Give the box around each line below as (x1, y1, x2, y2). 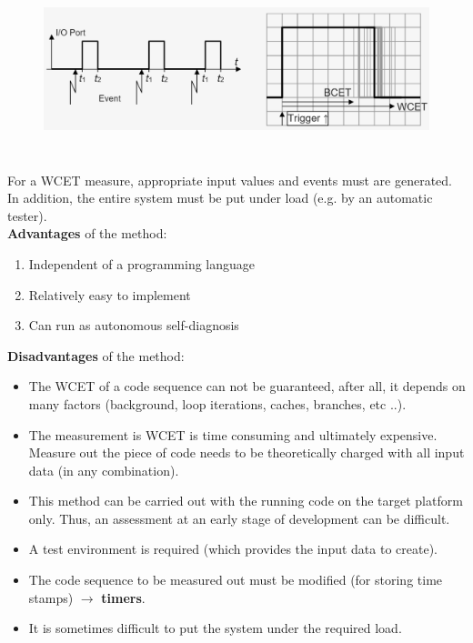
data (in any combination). (28, 460, 179, 479)
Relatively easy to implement (28, 285, 191, 304)
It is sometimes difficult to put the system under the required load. (28, 618, 402, 638)
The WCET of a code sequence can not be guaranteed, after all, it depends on (28, 377, 466, 396)
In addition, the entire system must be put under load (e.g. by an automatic (7, 188, 433, 207)
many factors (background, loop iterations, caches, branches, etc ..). (28, 394, 407, 413)
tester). (7, 206, 47, 225)
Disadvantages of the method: (7, 346, 185, 365)
